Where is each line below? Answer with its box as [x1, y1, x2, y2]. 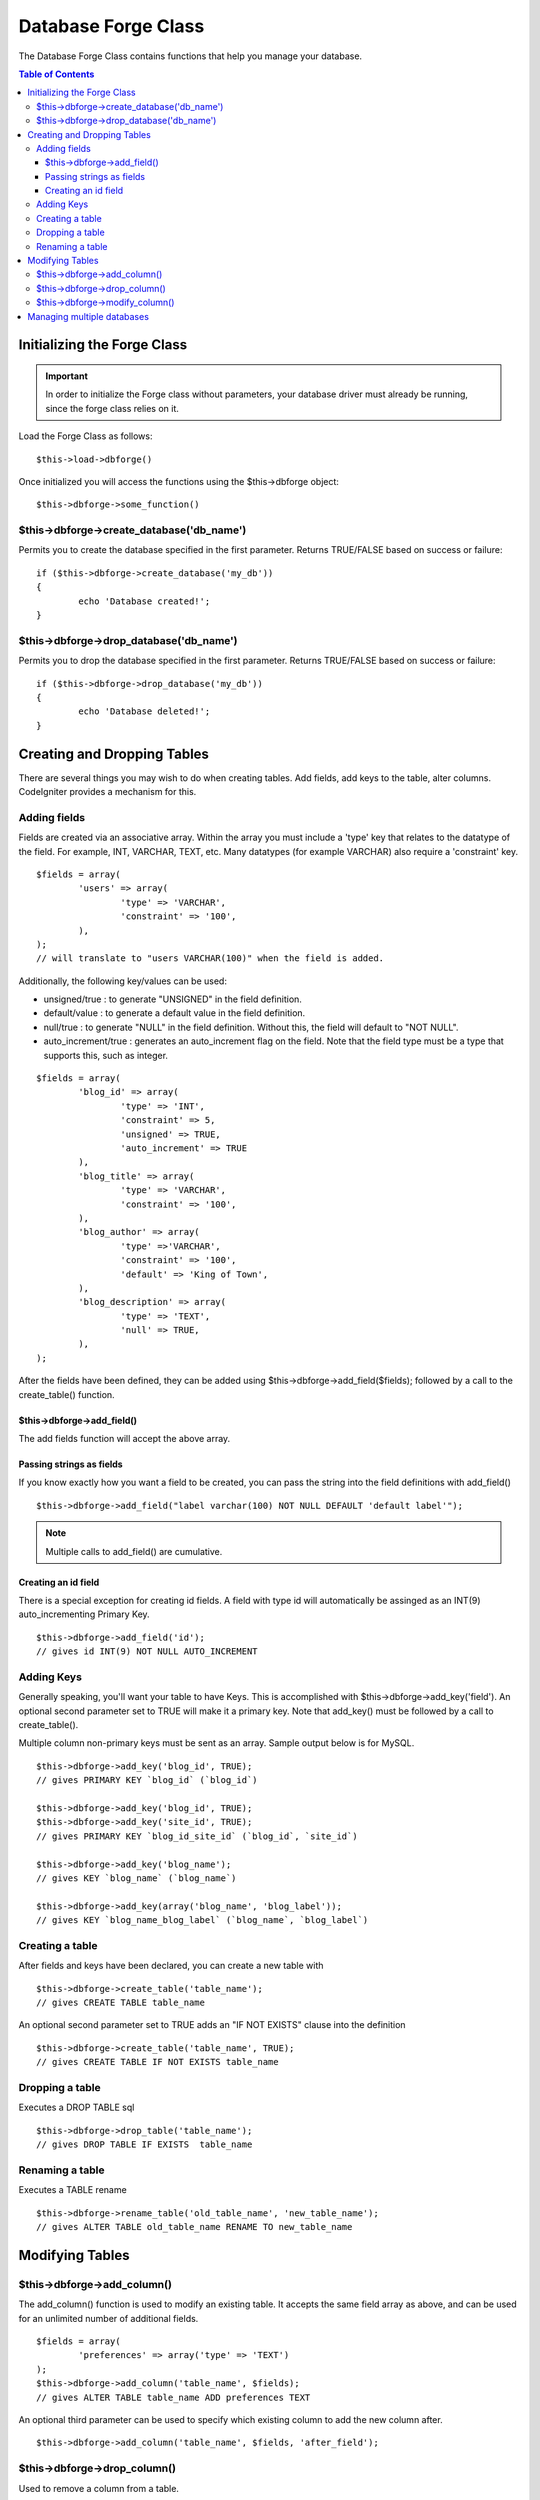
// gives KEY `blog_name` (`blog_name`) [36, 1872, 237, 1884]
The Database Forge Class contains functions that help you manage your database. [18, 50, 363, 62]
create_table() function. [18, 1388, 115, 1400]
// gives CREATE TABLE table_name [36, 1997, 205, 2009]
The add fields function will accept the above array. [18, 1433, 231, 1445]
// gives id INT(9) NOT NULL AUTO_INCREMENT [36, 1646, 259, 1657]
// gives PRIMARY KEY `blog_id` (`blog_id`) [36, 1775, 259, 1786]
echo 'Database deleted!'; [78, 706, 211, 717]
